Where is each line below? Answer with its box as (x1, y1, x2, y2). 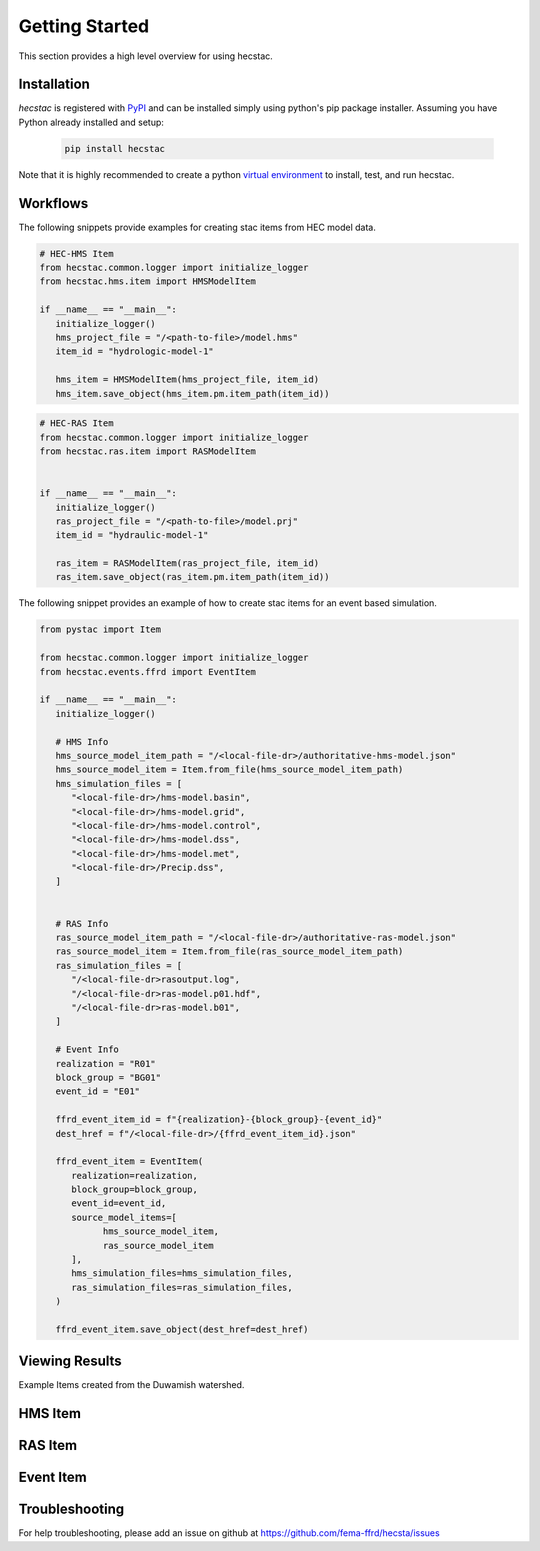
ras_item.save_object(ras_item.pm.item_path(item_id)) (55, 571, 330, 583)
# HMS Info (55, 736, 109, 747)
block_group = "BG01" (55, 1071, 162, 1083)
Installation (18, 76, 90, 93)
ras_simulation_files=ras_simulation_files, (71, 1281, 294, 1293)
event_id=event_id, (71, 1198, 167, 1209)
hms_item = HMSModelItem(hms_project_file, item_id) (55, 374, 320, 385)
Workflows (18, 195, 89, 212)
